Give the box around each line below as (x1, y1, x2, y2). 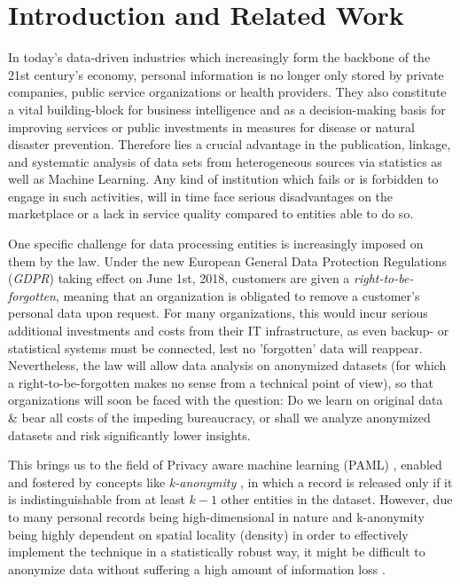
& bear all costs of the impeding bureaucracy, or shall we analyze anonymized (8, 408, 431, 426)
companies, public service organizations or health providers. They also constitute (8, 83, 447, 101)
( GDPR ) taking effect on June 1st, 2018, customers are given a (8, 269, 350, 288)
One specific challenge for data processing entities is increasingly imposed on (8, 234, 424, 253)
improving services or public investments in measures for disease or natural (8, 117, 415, 136)
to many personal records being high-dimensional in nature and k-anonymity (8, 507, 425, 525)
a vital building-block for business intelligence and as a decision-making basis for (8, 99, 446, 118)
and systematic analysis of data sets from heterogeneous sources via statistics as (8, 152, 442, 170)
